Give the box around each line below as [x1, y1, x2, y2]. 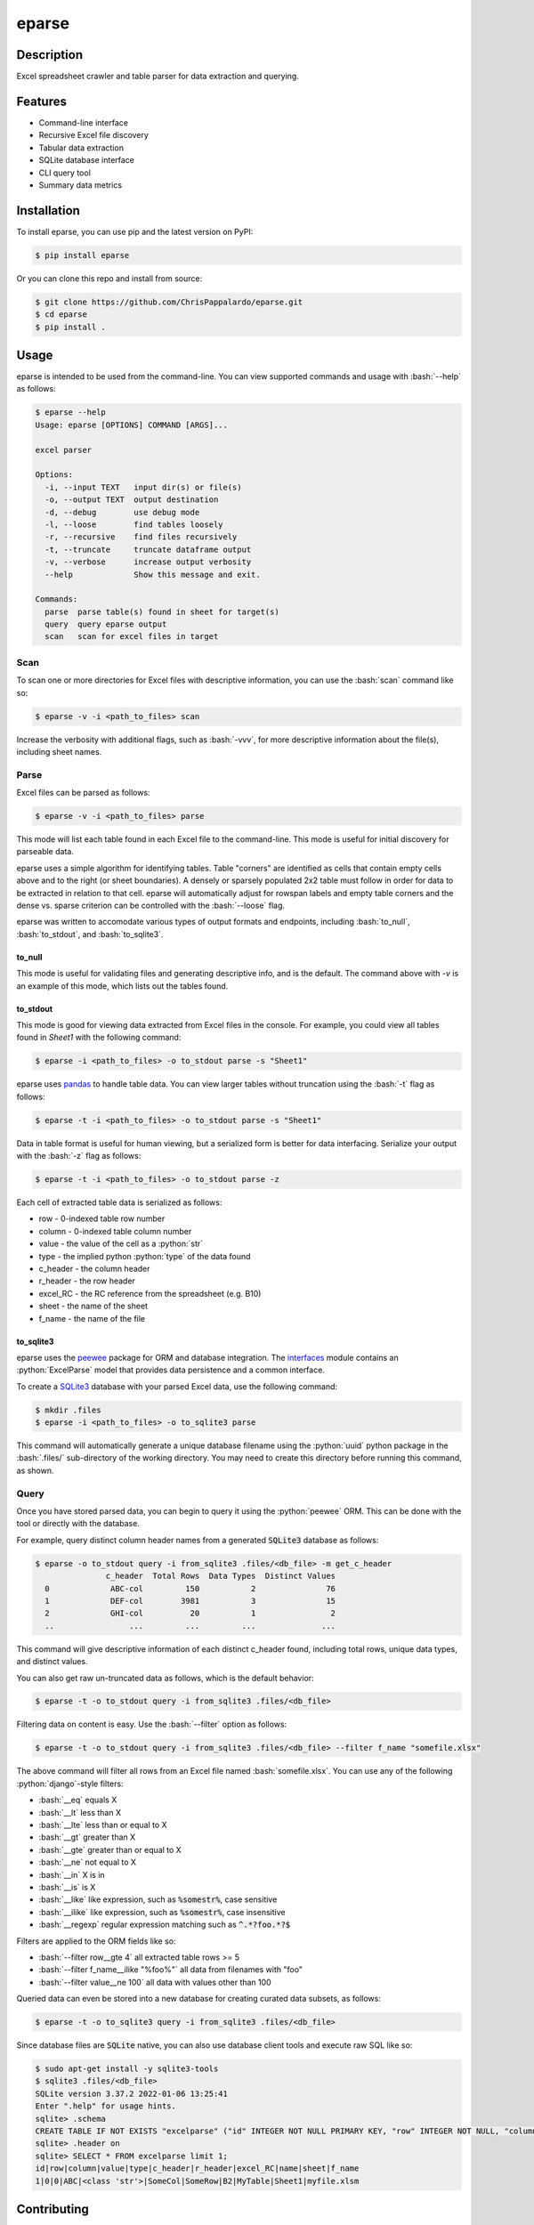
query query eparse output [44, 619, 167, 629]
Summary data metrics [38, 179, 123, 190]
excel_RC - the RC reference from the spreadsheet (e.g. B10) [38, 1288, 262, 1299]
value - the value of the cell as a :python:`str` [38, 1238, 204, 1250]
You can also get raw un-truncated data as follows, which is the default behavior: [16, 1672, 315, 1683]
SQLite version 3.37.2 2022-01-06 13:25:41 [35, 2088, 229, 2099]
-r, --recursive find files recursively [44, 532, 238, 542]
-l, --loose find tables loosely [44, 519, 223, 530]
